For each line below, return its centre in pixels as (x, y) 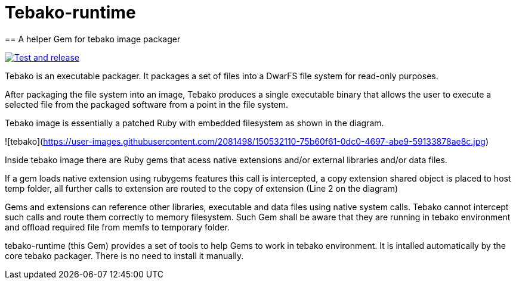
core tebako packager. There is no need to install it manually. (124, 255)
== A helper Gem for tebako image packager (93, 39)
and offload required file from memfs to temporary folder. (117, 227)
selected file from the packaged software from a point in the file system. (147, 104)
